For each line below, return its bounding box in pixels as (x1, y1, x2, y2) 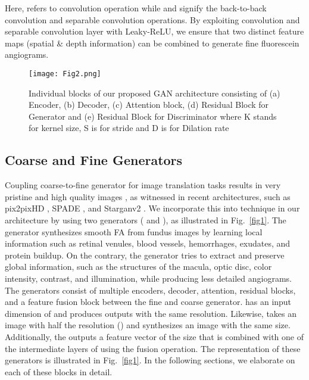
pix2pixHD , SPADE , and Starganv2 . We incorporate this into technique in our (5, 202, 300, 214)
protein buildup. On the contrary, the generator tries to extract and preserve (5, 248, 285, 261)
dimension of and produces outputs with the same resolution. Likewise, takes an (5, 307, 297, 319)
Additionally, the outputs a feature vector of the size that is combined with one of (5, 330, 304, 342)
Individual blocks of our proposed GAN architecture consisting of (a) (29, 86, 280, 99)
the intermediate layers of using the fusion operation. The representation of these (5, 342, 301, 354)
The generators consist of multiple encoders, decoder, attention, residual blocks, (5, 284, 296, 296)
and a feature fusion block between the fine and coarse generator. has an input (5, 295, 292, 308)
